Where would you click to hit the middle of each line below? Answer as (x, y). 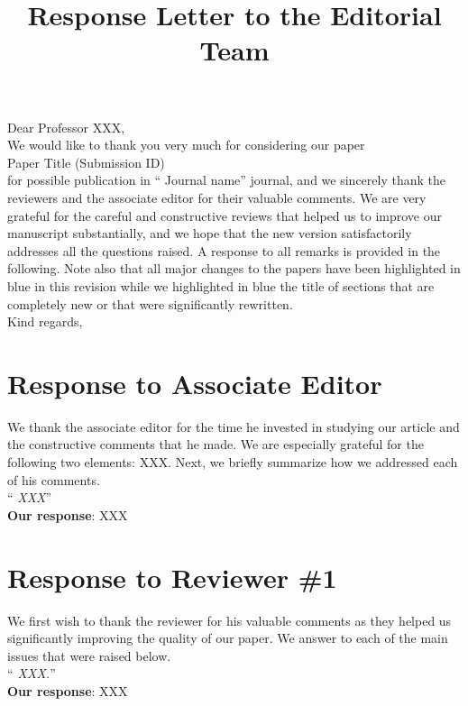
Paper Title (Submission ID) (86, 162)
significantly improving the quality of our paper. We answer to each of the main (228, 638)
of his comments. (54, 479)
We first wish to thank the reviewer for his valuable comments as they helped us (229, 620)
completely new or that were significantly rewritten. (150, 303)
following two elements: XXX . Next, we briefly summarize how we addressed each (233, 462)
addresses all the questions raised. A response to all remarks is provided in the (224, 250)
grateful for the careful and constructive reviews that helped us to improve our (225, 215)
